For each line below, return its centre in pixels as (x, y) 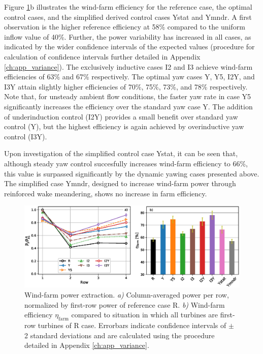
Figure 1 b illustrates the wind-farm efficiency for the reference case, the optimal (128, 7)
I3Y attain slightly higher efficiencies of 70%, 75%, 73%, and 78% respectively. (126, 86)
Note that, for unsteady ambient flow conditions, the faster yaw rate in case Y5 (128, 96)
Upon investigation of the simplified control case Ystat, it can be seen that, (121, 153)
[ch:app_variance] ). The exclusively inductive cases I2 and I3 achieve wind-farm (128, 66)
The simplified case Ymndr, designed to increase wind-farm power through (120, 183)
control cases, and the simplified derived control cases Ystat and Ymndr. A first (128, 17)
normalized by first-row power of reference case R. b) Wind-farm (125, 304)
